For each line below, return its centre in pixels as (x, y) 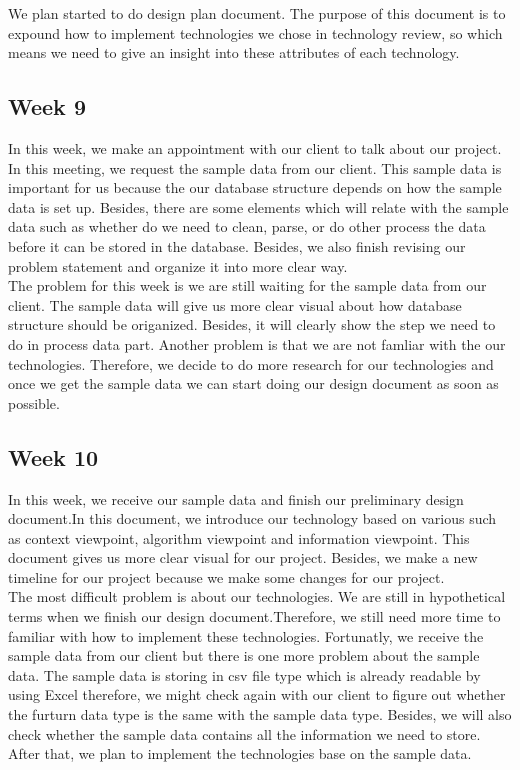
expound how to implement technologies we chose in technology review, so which (255, 32)
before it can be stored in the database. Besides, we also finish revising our (237, 245)
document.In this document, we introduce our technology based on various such (252, 518)
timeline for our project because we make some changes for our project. (226, 576)
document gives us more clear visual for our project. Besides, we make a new (243, 557)
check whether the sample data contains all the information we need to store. (244, 733)
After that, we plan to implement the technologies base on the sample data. (240, 753)
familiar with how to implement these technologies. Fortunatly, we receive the (246, 635)
